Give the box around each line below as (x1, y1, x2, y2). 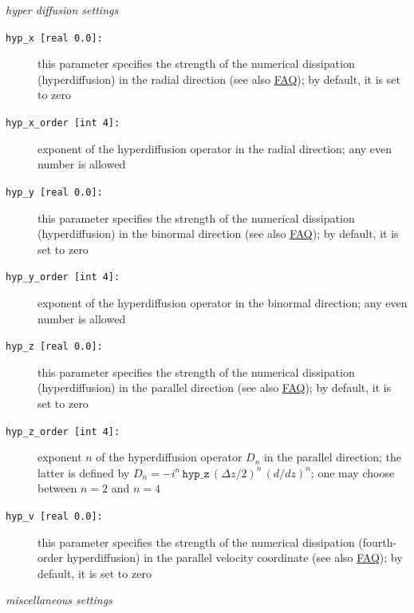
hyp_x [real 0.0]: (6, 32, 103, 44)
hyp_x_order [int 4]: (6, 117, 120, 129)
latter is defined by (37, 464, 130, 481)
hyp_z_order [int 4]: (6, 425, 120, 437)
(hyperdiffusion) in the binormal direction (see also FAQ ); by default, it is (37, 225, 399, 242)
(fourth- (358, 533, 397, 550)
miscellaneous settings (6, 591, 112, 608)
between (37, 480, 77, 496)
